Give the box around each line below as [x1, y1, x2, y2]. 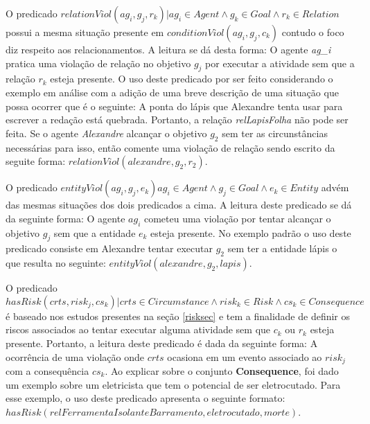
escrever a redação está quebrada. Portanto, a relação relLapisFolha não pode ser [6, 112, 349, 127]
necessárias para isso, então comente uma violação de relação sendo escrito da [6, 140, 335, 154]
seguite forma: [6, 154, 66, 168]
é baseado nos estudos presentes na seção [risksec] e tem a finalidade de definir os [6, 308, 351, 323]
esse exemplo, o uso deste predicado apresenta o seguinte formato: [6, 391, 285, 405]
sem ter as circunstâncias [222, 125, 328, 140]
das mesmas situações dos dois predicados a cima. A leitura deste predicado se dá [6, 197, 352, 212]
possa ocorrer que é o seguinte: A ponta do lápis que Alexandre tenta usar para [6, 98, 343, 113]
